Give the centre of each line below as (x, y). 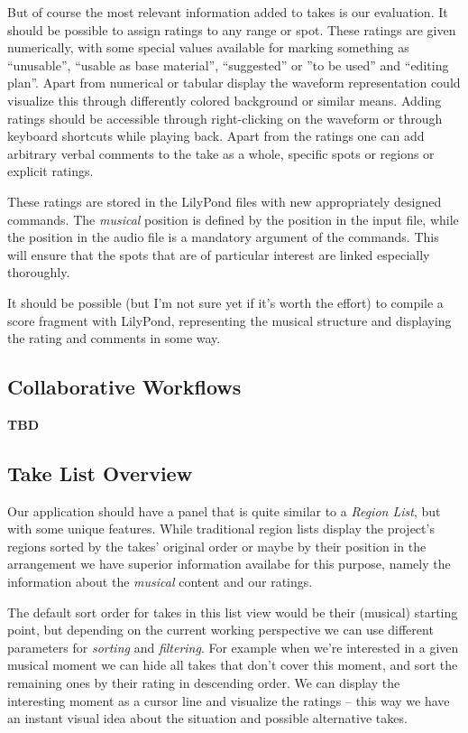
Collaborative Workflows (124, 387)
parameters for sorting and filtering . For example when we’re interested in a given (233, 647)
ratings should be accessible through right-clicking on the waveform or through (225, 118)
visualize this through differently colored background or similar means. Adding (225, 100)
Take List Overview (100, 473)
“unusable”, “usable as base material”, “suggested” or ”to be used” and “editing (228, 65)
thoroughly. (39, 272)
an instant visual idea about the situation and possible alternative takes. (207, 718)
